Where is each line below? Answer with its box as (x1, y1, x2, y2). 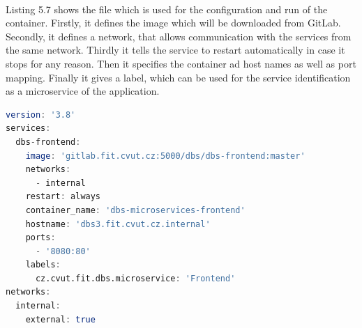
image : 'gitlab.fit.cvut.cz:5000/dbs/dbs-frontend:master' (25, 150, 306, 161)
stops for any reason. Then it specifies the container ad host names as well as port (6, 56, 356, 70)
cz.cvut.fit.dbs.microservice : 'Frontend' (35, 273, 236, 283)
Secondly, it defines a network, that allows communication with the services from (6, 29, 352, 43)
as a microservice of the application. (6, 84, 160, 98)
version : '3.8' (6, 109, 76, 120)
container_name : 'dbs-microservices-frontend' (25, 205, 246, 215)
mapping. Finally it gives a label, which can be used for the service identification (6, 70, 351, 84)
